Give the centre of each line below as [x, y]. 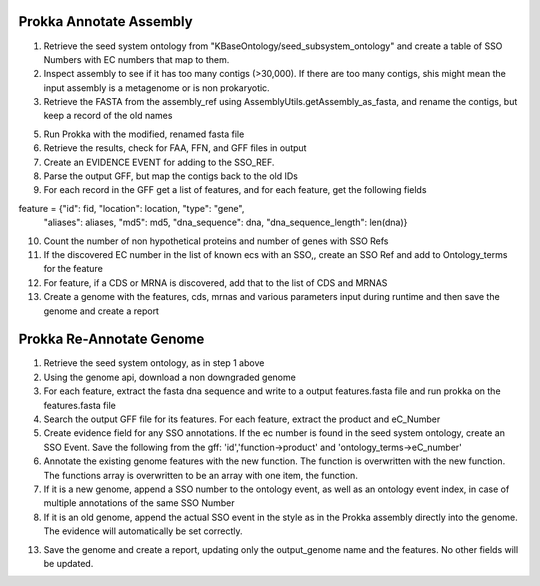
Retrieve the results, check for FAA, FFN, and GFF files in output [175, 148]
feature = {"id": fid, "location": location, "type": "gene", [131, 208]
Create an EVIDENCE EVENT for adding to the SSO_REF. [159, 162]
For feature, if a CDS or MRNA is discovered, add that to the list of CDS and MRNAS [215, 282]
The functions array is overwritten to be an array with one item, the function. [201, 475]
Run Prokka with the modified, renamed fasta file [144, 134]
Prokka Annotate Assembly [106, 21]
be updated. [68, 563]
